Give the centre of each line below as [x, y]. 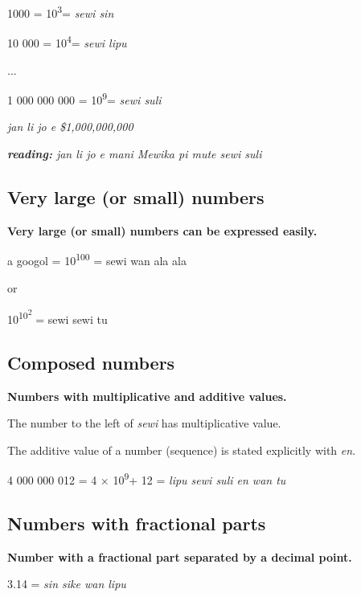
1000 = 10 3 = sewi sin [61, 12]
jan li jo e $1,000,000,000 [70, 127]
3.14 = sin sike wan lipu [67, 584]
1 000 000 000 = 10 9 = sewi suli [84, 98]
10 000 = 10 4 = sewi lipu [67, 41]
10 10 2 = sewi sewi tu [57, 317]
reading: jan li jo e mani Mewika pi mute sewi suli [135, 153]
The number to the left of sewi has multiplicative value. [144, 423]
